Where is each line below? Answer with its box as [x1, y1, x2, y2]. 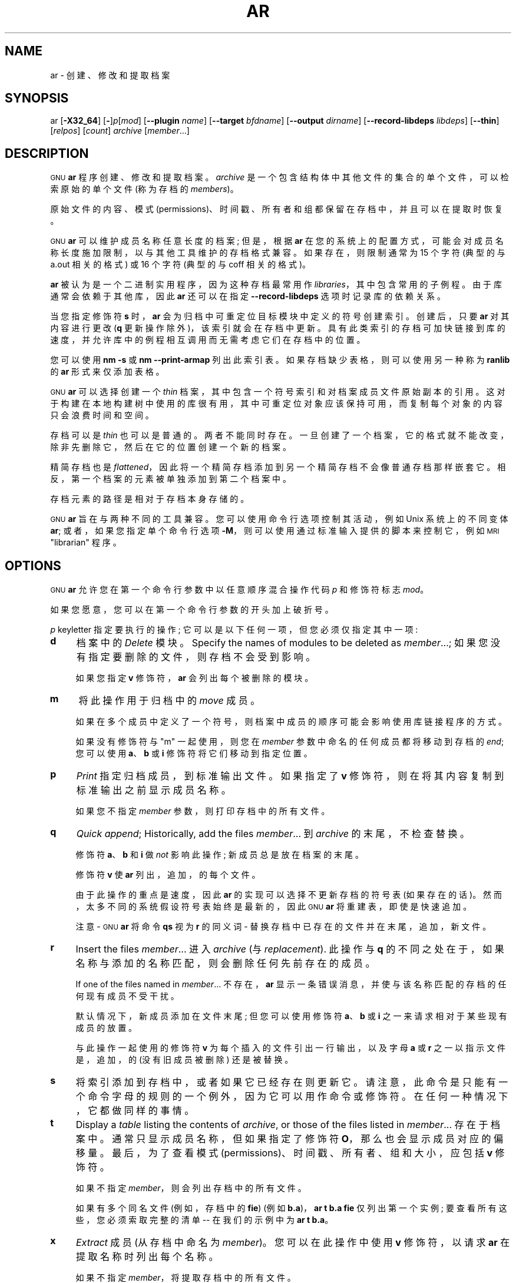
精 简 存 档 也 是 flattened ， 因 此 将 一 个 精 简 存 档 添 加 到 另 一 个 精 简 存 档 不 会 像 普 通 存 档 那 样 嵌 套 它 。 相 [50, 462, 506, 472]
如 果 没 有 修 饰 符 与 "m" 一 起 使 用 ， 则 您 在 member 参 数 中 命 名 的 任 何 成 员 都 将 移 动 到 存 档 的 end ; [75, 736, 504, 747]
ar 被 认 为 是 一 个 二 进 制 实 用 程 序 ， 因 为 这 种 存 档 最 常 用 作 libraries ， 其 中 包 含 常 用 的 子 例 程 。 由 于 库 [50, 279, 502, 290]
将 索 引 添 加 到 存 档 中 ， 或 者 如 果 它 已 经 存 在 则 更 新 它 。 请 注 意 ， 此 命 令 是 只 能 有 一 [75, 1076, 508, 1089]
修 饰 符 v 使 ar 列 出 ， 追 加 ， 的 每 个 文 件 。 [75, 869, 260, 880]
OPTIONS [5, 558, 61, 573]
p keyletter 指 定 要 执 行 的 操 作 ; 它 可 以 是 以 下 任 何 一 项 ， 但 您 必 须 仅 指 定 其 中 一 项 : [50, 624, 418, 635]
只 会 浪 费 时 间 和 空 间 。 [50, 410, 154, 421]
